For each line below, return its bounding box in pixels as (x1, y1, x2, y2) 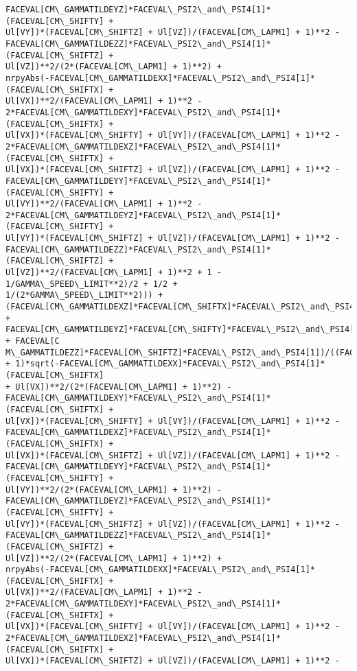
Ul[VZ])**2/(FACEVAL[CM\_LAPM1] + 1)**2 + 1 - (5, 268, 222, 278)
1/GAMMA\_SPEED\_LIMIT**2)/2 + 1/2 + (5, 279, 178, 289)
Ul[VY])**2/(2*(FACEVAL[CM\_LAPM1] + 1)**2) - (5, 484, 222, 495)
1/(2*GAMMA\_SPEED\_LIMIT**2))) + (5, 290, 163, 301)
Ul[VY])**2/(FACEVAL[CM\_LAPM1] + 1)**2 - (5, 199, 203, 209)
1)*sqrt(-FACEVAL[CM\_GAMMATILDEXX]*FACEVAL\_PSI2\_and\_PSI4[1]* (15, 359, 325, 369)
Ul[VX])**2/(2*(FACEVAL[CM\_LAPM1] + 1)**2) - (15, 381, 232, 392)
